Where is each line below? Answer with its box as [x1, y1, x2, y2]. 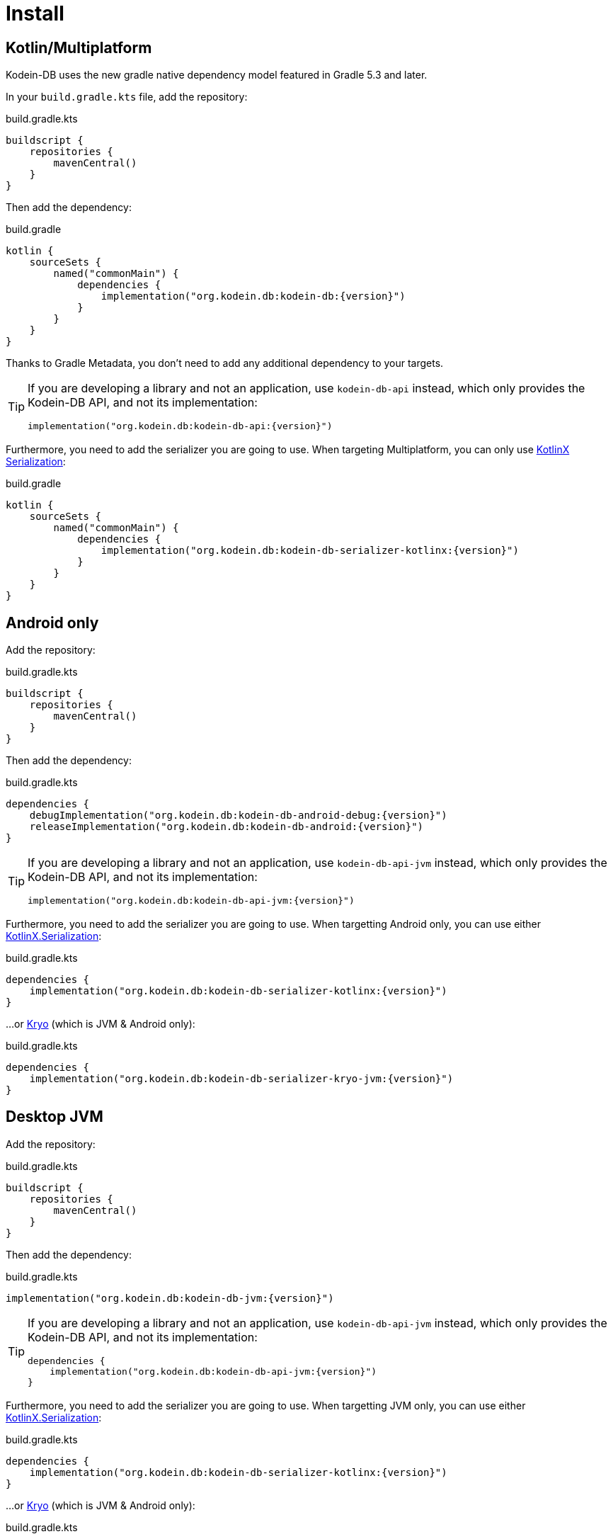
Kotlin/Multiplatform [6, 38, 152, 57]
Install [6, 1, 64, 25]
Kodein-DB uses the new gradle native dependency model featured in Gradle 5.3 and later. [6, 69, 428, 81]
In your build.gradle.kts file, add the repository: [6, 91, 248, 103]
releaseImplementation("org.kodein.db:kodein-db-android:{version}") [29, 821, 424, 833]
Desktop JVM [6, 1108, 103, 1126]
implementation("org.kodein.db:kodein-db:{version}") [101, 290, 406, 302]
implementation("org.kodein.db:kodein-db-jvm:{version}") [6, 1292, 334, 1304]
